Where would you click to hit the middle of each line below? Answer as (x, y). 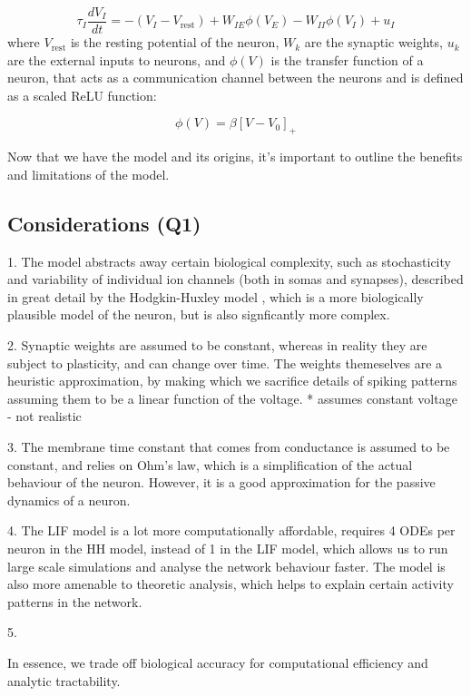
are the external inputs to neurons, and (117, 59)
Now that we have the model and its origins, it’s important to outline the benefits (235, 157)
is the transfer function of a (347, 59)
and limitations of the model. (88, 174)
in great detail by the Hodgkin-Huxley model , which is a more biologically (216, 296)
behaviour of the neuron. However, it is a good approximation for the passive (221, 482)
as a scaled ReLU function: (82, 95)
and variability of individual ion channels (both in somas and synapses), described (235, 279)
